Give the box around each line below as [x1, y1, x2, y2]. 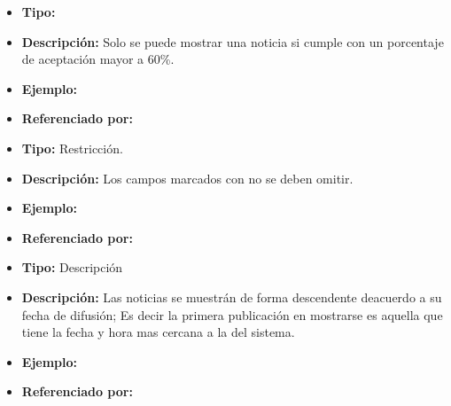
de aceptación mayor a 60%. [21, 50, 175, 68]
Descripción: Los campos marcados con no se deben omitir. [21, 168, 354, 187]
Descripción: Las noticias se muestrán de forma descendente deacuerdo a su [21, 287, 442, 306]
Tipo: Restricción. [21, 138, 123, 157]
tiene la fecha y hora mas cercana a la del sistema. [21, 323, 295, 341]
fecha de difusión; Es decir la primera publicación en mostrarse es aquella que [21, 305, 443, 324]
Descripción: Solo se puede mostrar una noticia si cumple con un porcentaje [21, 32, 444, 51]
